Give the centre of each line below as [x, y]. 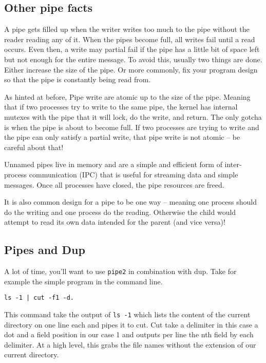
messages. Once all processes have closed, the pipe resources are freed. [114, 184]
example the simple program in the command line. [83, 281]
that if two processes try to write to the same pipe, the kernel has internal [121, 107]
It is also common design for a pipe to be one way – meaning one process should [131, 202]
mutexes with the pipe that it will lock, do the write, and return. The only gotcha [133, 116]
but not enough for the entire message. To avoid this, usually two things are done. [133, 59]
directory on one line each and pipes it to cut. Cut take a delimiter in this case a [131, 324]
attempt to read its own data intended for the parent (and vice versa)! [115, 222]
